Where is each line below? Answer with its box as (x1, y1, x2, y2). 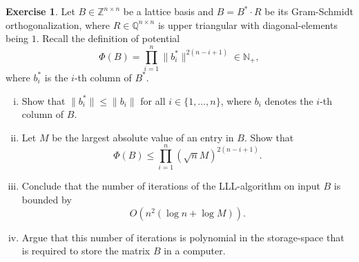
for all (140, 93, 166, 108)
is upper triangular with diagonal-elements (157, 17, 338, 32)
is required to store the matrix (21, 243, 151, 258)
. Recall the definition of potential (36, 31, 180, 46)
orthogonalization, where (6, 17, 110, 32)
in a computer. (164, 243, 226, 258)
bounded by (21, 192, 72, 206)
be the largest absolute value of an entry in (52, 130, 234, 144)
